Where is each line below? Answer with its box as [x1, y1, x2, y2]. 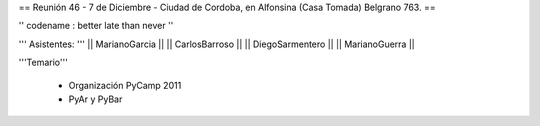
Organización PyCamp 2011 [68, 79, 182, 91]
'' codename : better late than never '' [18, 20, 174, 32]
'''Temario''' [18, 56, 69, 69]
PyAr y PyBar [68, 93, 123, 105]
